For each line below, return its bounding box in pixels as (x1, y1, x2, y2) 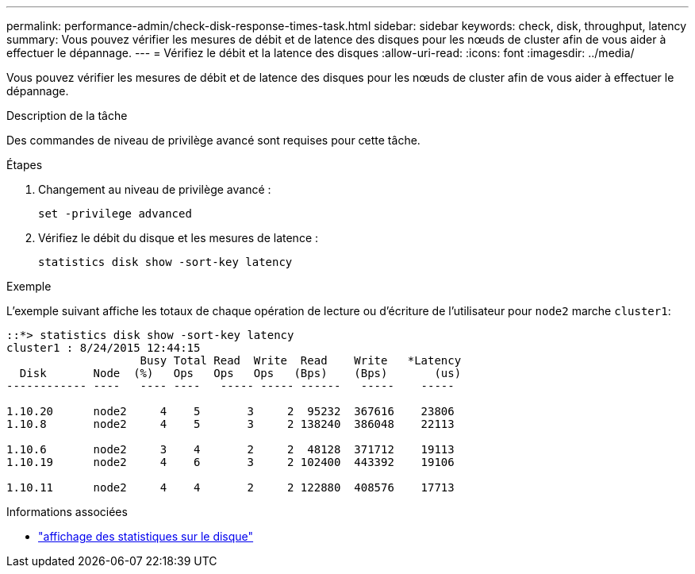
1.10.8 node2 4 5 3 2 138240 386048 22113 (6, 418, 455, 430)
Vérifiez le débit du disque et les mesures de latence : (38, 231, 319, 245)
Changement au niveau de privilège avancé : (38, 183, 271, 196)
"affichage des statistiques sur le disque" (38, 530, 254, 543)
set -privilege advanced (38, 207, 192, 220)
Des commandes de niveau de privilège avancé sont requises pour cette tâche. (6, 133, 420, 147)
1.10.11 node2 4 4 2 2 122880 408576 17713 (6, 481, 455, 494)
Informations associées (6, 505, 128, 518)
